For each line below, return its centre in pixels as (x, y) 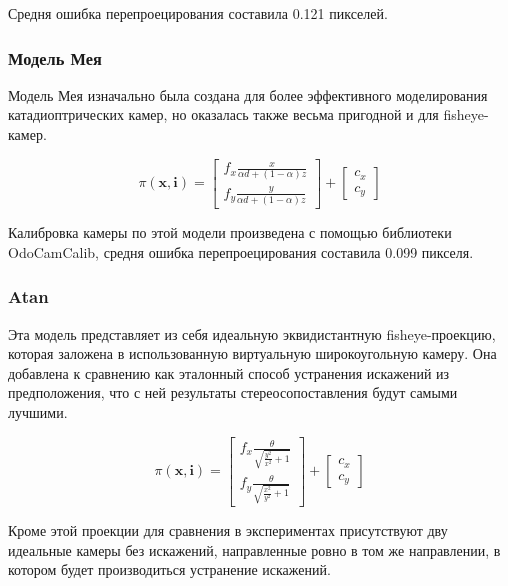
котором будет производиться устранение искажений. (169, 569)
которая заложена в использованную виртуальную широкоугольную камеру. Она (252, 353)
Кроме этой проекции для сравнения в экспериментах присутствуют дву (228, 530)
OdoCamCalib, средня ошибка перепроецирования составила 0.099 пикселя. (241, 251)
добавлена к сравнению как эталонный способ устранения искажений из (229, 372)
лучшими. (38, 411)
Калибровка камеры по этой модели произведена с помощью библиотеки (230, 232)
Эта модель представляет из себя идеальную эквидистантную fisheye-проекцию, (252, 333)
